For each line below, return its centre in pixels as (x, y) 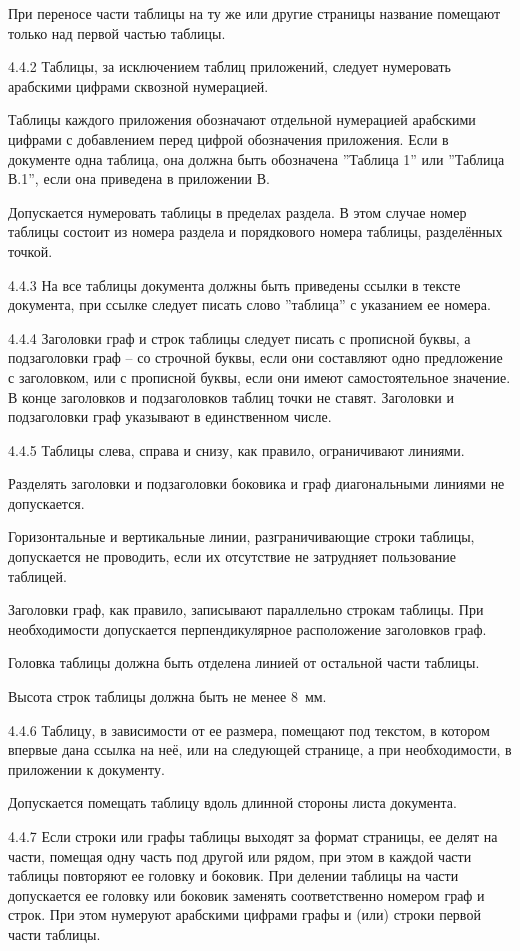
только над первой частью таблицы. (117, 32)
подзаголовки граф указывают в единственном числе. (170, 416)
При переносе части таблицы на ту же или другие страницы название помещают (254, 13)
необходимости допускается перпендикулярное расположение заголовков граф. (247, 628)
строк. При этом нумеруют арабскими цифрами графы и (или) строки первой (244, 914)
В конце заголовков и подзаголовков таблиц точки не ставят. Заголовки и (231, 396)
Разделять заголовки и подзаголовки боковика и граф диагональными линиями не (256, 483)
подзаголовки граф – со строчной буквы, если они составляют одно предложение (255, 357)
